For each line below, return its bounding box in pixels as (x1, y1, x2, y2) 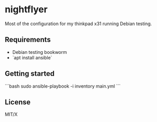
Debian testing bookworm (12, 49, 67, 55)
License (5, 97, 31, 106)
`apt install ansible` (12, 54, 52, 60)
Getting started (5, 69, 55, 78)
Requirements (5, 35, 51, 44)
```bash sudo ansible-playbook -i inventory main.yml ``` (5, 83, 121, 89)
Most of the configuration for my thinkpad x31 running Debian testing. (5, 21, 152, 27)
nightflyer (5, 4, 48, 15)
